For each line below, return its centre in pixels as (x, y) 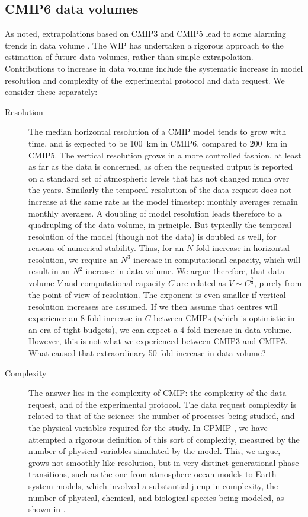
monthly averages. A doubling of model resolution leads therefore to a (155, 213)
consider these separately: (51, 92)
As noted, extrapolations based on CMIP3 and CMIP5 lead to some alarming (145, 34)
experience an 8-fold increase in (85, 318)
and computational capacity (115, 283)
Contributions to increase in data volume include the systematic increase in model (154, 68)
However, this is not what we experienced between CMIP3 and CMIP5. (158, 341)
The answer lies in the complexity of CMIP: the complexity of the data (158, 393)
